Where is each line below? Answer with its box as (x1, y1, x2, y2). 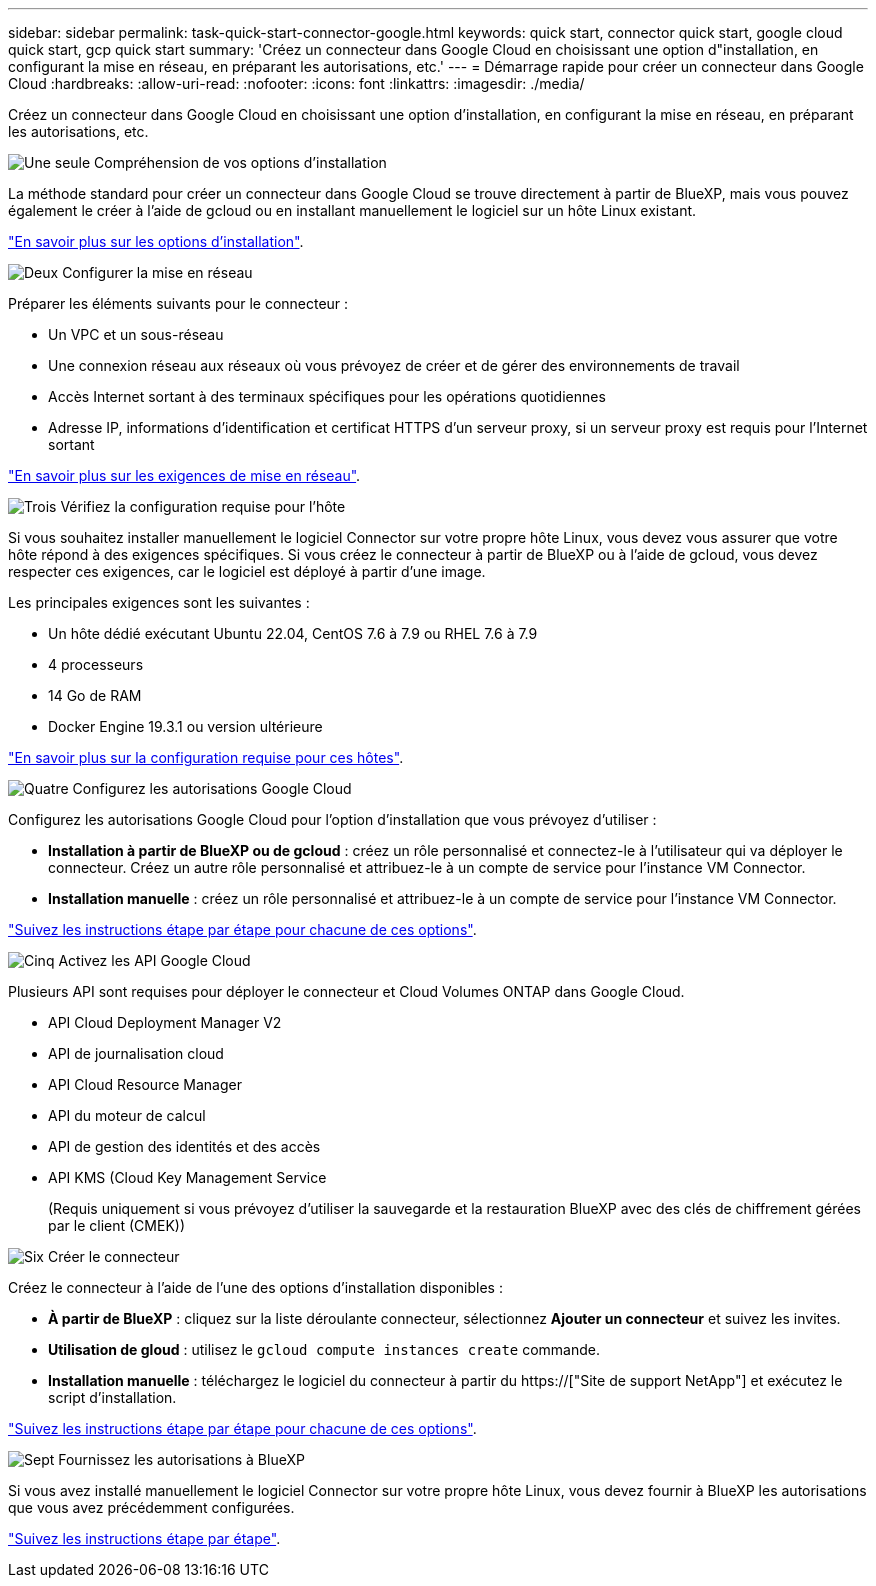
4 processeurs (48, 656, 144, 673)
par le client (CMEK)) (48, 1217, 186, 1234)
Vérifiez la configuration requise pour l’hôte (60, 498, 346, 515)
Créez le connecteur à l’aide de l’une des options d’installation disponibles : (8, 1279, 503, 1296)
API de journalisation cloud (48, 1045, 224, 1062)
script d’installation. (48, 1389, 177, 1406)
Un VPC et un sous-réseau (48, 326, 224, 343)
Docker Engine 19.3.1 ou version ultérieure (48, 718, 323, 735)
